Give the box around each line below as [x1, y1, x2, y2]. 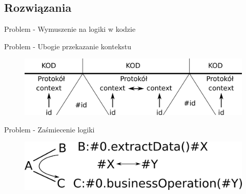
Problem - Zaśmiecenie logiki [4, 124, 95, 134]
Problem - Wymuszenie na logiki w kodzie [4, 24, 136, 34]
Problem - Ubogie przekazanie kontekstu [4, 41, 132, 51]
